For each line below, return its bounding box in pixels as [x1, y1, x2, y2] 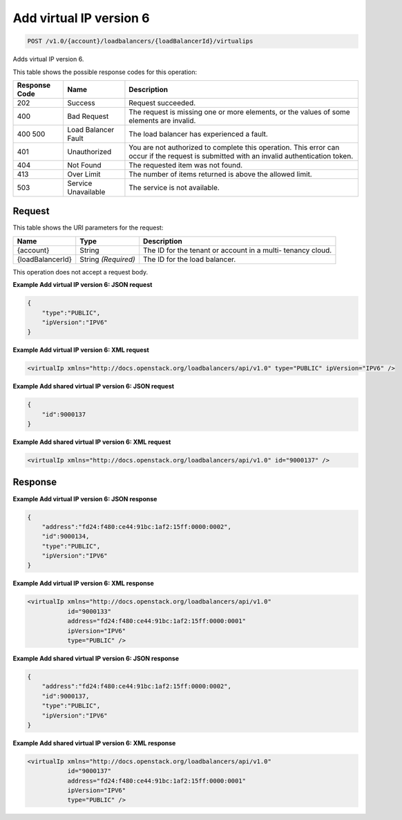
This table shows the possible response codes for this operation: [12, 68, 198, 76]
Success [67, 97, 96, 107]
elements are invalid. [128, 115, 196, 125]
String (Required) [79, 254, 136, 264]
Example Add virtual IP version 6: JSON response [12, 494, 157, 503]
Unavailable [67, 187, 106, 196]
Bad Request [67, 111, 109, 121]
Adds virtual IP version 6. [12, 55, 84, 64]
